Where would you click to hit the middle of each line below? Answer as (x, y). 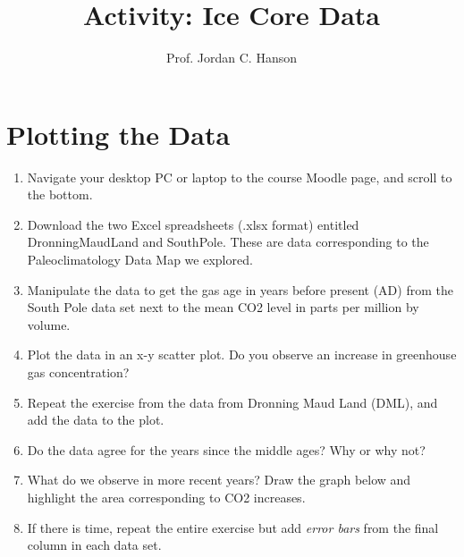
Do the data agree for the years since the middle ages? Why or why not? (226, 449)
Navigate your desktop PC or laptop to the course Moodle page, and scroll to (240, 177)
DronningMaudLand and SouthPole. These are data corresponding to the (228, 242)
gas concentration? (78, 372)
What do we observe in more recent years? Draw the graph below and (219, 480)
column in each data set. (94, 545)
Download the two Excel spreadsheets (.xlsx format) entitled (193, 224)
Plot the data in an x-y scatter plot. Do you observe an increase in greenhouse (242, 354)
